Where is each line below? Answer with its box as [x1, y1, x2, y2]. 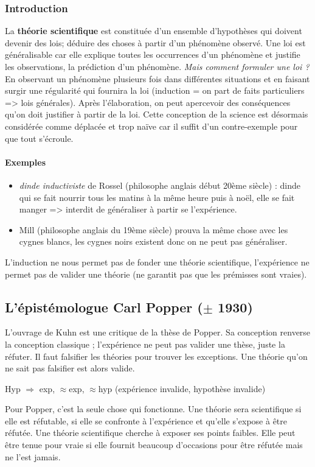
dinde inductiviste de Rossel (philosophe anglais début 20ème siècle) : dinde [19, 178, 300, 191]
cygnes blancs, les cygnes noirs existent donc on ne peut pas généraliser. [19, 235, 288, 248]
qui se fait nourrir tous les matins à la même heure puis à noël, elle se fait [19, 191, 295, 203]
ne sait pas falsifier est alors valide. [5, 362, 135, 374]
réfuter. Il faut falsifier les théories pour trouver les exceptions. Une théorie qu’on [5, 349, 308, 362]
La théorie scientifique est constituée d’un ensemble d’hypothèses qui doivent [5, 24, 302, 37]
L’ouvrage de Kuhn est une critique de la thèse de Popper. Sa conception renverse [5, 326, 311, 339]
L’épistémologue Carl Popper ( [5, 297, 203, 316]
